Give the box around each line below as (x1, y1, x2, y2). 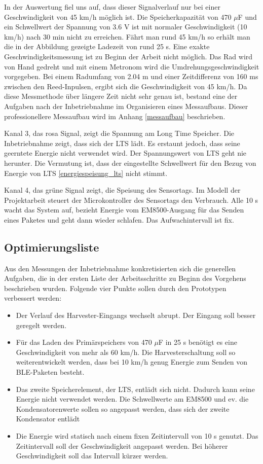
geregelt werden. (16, 319, 67, 330)
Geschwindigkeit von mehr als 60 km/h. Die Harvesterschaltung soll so (16, 346, 236, 357)
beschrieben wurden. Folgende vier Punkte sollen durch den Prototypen (4, 282, 227, 293)
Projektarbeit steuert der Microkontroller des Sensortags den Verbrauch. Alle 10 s (4, 194, 258, 205)
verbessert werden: (4, 293, 62, 303)
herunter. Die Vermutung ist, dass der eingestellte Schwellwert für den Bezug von (4, 157, 256, 168)
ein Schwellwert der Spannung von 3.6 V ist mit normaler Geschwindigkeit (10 (4, 21, 247, 32)
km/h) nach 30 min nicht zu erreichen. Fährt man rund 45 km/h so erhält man (4, 31, 250, 42)
